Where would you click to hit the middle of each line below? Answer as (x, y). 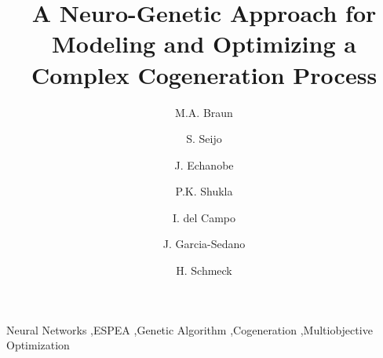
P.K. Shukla (204, 191)
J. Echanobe (204, 164)
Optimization (38, 345)
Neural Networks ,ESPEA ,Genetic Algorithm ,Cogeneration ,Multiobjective (190, 329)
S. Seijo (204, 139)
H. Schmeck (204, 270)
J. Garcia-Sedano (204, 244)
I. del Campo (204, 217)
